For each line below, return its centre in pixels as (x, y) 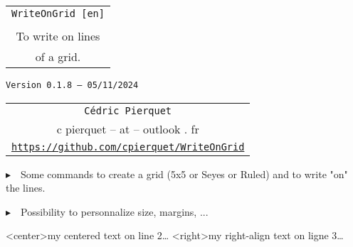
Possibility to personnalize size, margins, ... (115, 211)
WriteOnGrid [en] (58, 13)
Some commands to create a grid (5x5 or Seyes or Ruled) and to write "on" (184, 174)
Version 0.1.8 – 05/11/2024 (72, 85)
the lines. (26, 188)
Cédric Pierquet (128, 110)
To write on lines (58, 36)
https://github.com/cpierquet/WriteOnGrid (128, 147)
